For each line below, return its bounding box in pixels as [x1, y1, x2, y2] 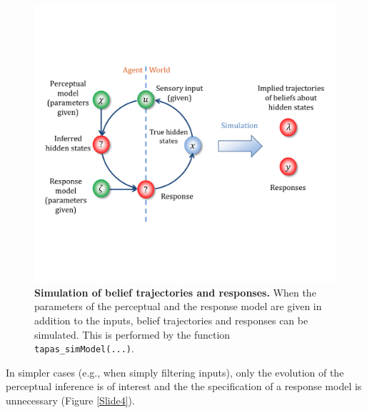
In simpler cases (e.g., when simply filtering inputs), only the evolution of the [6, 364, 344, 379]
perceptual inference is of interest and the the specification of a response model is [6, 379, 362, 394]
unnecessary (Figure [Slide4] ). [6, 393, 135, 408]
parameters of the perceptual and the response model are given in [34, 299, 322, 314]
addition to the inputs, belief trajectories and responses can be [34, 312, 308, 327]
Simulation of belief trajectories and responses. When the [34, 284, 316, 299]
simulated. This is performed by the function [34, 327, 231, 342]
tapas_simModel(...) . [34, 341, 134, 356]
